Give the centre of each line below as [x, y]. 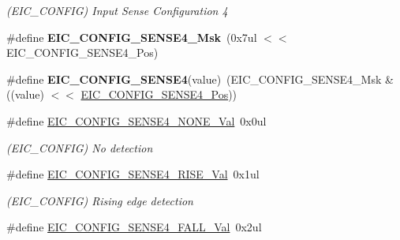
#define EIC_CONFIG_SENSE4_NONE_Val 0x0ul [136, 120]
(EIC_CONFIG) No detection [80, 147]
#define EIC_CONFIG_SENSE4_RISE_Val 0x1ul [133, 174]
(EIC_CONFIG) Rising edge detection [100, 200]
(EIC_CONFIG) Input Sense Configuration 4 [117, 10]
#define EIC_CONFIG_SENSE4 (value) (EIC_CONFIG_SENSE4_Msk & [200, 79]
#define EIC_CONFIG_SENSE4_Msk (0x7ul [132, 37]
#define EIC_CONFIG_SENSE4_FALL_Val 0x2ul [134, 227]
